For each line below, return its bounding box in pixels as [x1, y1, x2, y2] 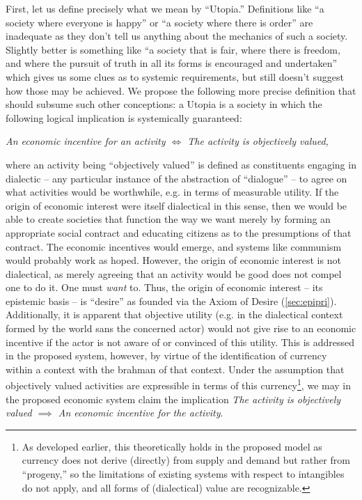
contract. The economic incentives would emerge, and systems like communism [6, 239, 342, 253]
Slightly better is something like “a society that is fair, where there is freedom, [6, 42, 340, 56]
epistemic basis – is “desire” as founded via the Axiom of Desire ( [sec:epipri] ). [6, 293, 337, 308]
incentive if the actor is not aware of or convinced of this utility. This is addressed [6, 334, 355, 349]
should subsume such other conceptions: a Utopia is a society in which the [6, 97, 322, 111]
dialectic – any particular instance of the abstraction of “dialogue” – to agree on [6, 171, 347, 185]
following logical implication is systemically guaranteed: [6, 110, 242, 125]
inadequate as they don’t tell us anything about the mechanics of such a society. [6, 29, 348, 43]
